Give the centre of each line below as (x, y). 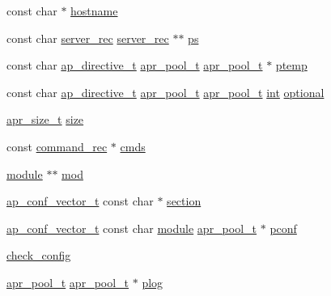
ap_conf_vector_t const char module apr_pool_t (132, 228)
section (184, 201)
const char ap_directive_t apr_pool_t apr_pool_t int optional (165, 92)
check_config (39, 255)
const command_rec (57, 146)
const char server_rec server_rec (88, 38)
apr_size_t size (45, 119)
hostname (94, 11)
